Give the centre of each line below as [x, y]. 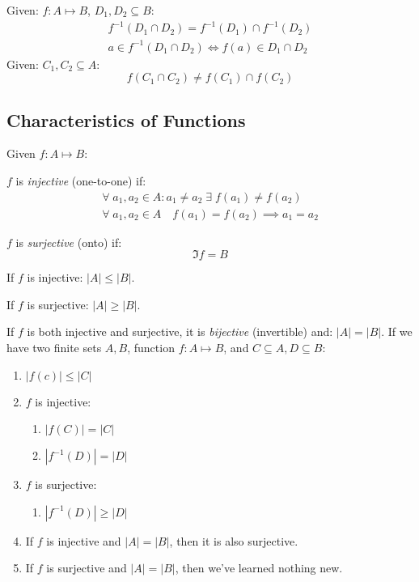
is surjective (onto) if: [69, 242]
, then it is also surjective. [234, 540]
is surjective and [87, 568]
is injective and [84, 540]
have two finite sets [54, 348]
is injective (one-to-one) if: [81, 181]
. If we [397, 331]
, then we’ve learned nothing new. [259, 568]
